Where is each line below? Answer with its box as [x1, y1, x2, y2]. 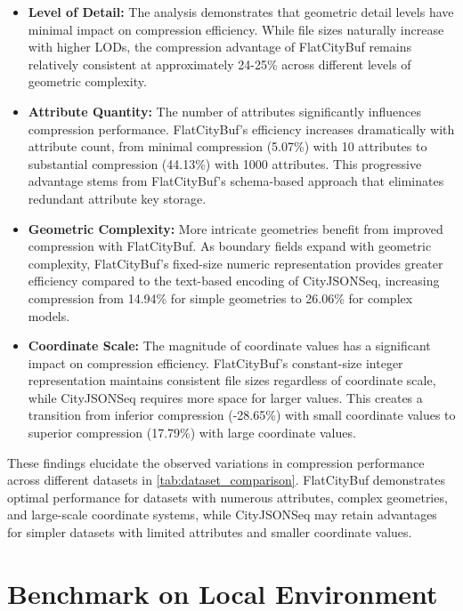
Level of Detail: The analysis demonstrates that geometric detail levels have [28, 3, 454, 20]
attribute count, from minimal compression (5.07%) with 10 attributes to [28, 137, 427, 156]
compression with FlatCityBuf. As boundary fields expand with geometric [28, 237, 432, 255]
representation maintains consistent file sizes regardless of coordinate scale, [28, 371, 436, 390]
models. [28, 306, 70, 325]
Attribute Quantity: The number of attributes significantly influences [28, 101, 421, 120]
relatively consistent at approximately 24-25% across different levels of [28, 54, 411, 73]
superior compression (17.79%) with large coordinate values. [28, 423, 356, 442]
